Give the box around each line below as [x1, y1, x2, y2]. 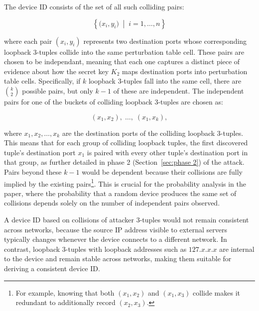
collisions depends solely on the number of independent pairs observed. [4, 198, 220, 208]
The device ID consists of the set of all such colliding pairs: [4, 1, 184, 11]
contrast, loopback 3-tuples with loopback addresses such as [4, 243, 187, 254]
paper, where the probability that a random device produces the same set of [4, 188, 237, 198]
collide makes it [193, 287, 241, 298]
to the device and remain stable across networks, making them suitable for [4, 253, 232, 264]
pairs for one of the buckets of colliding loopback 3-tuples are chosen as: [4, 96, 223, 106]
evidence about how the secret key [4, 66, 109, 76]
